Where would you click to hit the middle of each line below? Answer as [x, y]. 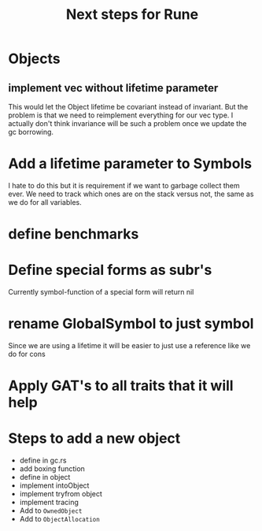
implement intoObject [54, 485]
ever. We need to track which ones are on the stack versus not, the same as [131, 194]
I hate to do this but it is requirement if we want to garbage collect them [124, 185]
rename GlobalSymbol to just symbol [131, 324]
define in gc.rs [43, 460]
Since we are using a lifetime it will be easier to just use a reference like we [129, 345]
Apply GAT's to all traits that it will [121, 386]
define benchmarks [74, 234]
